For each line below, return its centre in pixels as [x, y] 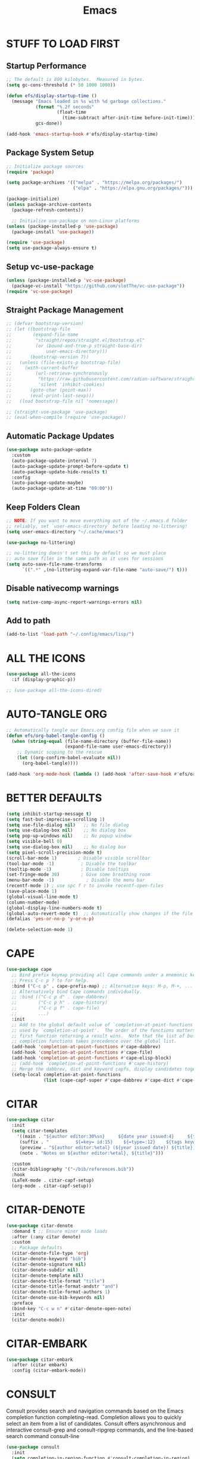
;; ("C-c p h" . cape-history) [60, 1003]
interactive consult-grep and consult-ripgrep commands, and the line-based [100, 1430]
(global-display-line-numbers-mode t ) [54, 908]
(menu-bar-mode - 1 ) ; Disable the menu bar [76, 880]
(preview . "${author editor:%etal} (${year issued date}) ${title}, [107, 1147]
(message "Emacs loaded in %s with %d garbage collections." [89, 101]
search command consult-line [43, 1436]
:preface [22, 1303]
